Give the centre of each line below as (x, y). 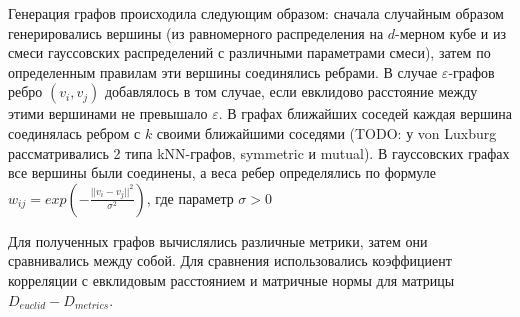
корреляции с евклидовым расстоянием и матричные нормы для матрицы (231, 279)
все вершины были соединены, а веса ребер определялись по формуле (222, 172)
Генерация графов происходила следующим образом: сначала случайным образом (256, 13)
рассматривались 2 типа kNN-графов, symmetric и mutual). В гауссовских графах (259, 152)
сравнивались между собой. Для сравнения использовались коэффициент (230, 260)
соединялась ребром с (74, 132)
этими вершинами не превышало (108, 113)
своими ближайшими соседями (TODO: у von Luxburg (326, 132)
